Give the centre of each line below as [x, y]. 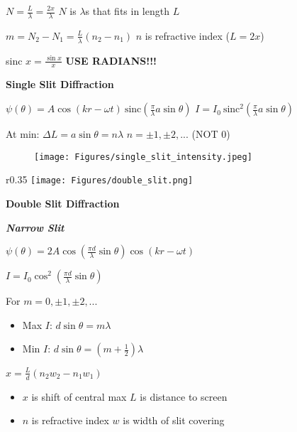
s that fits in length [127, 11]
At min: [23, 134]
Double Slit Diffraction [63, 203]
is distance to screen [184, 396]
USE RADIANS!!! [111, 60]
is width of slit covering [174, 420]
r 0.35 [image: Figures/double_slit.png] [100, 179]
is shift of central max [79, 396]
